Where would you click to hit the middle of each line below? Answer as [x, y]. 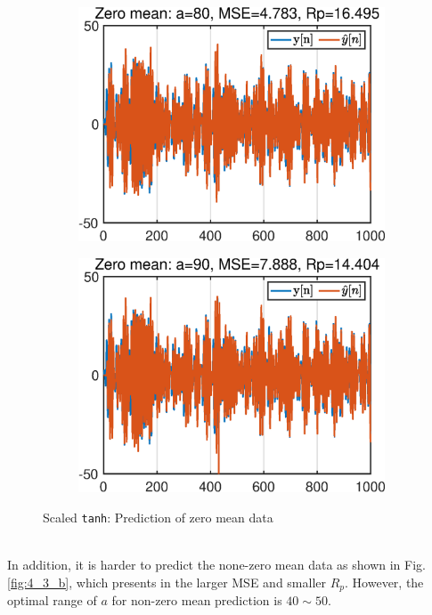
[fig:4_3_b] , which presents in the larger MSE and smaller [167, 582]
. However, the [384, 582]
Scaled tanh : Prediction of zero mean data [158, 517]
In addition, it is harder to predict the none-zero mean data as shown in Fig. [216, 565]
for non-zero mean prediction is [197, 600]
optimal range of [52, 600]
